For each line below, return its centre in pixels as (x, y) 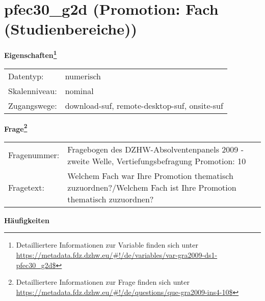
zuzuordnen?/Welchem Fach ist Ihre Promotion (152, 187)
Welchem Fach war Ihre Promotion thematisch (150, 175)
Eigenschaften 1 (31, 54)
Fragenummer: (34, 155)
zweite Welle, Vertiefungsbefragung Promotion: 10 (157, 161)
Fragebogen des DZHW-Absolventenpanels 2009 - (155, 149)
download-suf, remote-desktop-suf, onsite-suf (144, 105)
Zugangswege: (33, 105)
